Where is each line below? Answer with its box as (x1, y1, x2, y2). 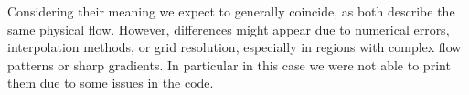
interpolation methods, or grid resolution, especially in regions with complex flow (7, 37, 462, 57)
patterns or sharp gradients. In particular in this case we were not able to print (7, 55, 451, 74)
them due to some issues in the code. (7, 73, 214, 92)
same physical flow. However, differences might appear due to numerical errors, (7, 19, 450, 38)
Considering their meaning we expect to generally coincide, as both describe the (7, 2, 455, 20)
